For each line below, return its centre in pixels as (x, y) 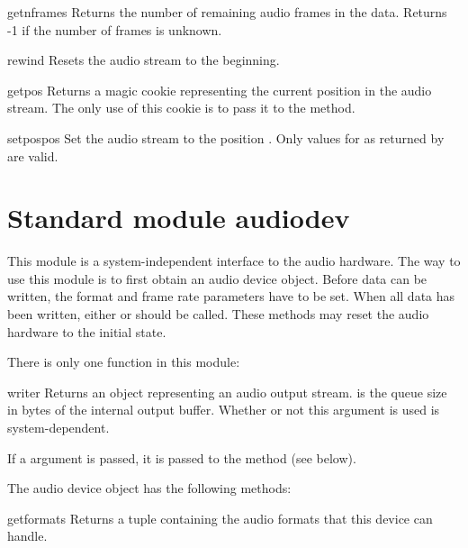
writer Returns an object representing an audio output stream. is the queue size (227, 392)
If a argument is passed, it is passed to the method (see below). (182, 457)
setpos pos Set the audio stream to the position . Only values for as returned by (226, 137)
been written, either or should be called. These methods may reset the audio (218, 314)
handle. (27, 536)
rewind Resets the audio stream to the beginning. (144, 60)
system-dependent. (58, 428)
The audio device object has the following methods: (149, 488)
